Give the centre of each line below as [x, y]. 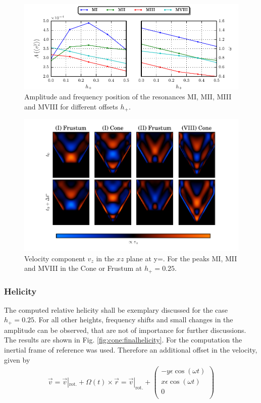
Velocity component [55, 258]
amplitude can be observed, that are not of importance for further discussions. [125, 330]
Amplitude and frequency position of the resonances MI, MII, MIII [128, 97]
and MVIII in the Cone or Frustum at [83, 268]
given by [17, 359]
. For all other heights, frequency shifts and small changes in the [134, 320]
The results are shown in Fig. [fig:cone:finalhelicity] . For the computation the [123, 340]
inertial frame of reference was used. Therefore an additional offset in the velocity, [131, 350]
